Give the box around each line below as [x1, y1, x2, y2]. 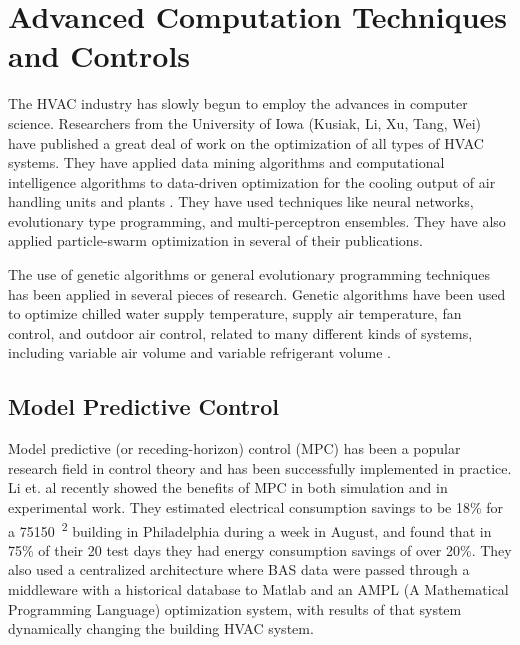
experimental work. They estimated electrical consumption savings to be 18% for [8, 497, 504, 518]
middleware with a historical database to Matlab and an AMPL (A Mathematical [8, 579, 509, 600]
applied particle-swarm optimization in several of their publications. [8, 230, 423, 251]
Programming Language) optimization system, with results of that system [8, 598, 462, 619]
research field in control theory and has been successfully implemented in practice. [8, 457, 512, 478]
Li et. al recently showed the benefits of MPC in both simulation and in [8, 477, 448, 498]
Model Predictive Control [8, 391, 279, 422]
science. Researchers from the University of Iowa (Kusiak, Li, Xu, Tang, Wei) [8, 112, 482, 133]
